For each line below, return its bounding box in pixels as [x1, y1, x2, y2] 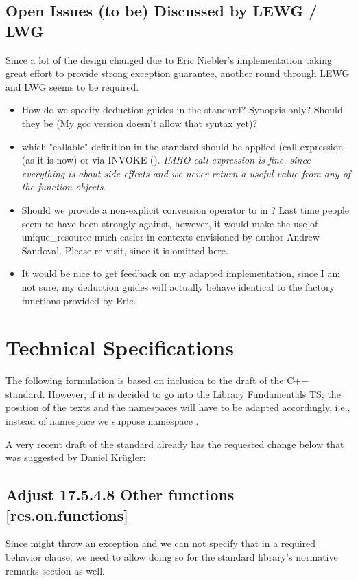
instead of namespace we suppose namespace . [5, 414, 199, 427]
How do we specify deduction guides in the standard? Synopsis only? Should [21, 102, 343, 117]
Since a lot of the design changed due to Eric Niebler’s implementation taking [5, 52, 333, 67]
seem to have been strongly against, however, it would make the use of [21, 216, 318, 230]
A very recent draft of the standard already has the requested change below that [5, 436, 344, 451]
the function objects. [21, 179, 106, 194]
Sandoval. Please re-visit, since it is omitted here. [21, 243, 228, 257]
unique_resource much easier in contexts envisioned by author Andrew [21, 230, 320, 244]
